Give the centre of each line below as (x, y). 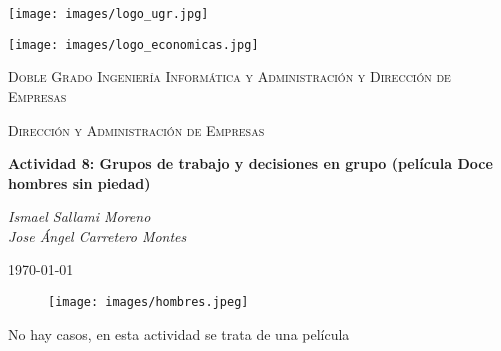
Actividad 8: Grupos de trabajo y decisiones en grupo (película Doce (250, 163)
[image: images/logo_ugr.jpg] (108, 14)
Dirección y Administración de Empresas (136, 129)
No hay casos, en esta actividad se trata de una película (179, 333)
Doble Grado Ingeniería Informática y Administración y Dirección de (229, 76)
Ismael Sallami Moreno (79, 216)
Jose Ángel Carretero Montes (97, 235)
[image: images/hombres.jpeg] (148, 302)
